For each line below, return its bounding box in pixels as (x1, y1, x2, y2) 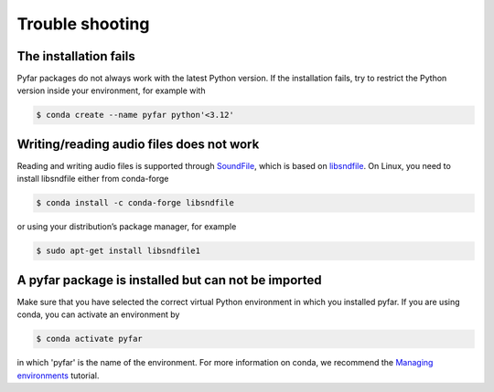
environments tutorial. (16, 370, 100, 381)
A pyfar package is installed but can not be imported (16, 272, 322, 288)
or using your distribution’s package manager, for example (16, 221, 237, 232)
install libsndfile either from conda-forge (16, 174, 169, 185)
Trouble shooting (16, 14, 150, 34)
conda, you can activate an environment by (16, 309, 180, 320)
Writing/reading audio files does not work (16, 136, 260, 152)
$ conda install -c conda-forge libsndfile (36, 197, 235, 208)
